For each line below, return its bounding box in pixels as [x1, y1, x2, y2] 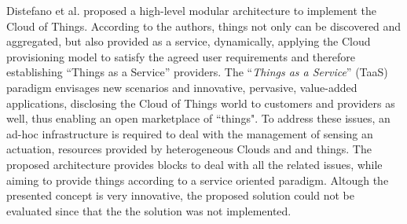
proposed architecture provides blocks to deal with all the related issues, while [6, 156, 383, 172]
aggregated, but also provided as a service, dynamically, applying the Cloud [6, 33, 371, 50]
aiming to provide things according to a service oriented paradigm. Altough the [6, 171, 389, 188]
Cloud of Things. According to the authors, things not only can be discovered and [6, 17, 401, 34]
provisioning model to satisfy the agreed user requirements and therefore [6, 48, 355, 64]
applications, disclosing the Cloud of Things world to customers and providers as [6, 94, 395, 111]
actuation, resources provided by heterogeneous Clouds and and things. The [6, 141, 372, 157]
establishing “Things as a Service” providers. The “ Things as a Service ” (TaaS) [6, 64, 388, 80]
